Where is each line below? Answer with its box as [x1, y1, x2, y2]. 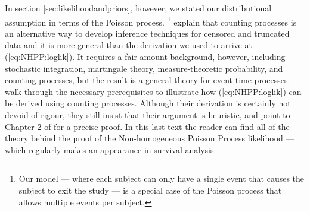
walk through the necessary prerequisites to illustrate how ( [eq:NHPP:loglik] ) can [5, 85, 302, 97]
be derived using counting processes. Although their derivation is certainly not [5, 97, 291, 109]
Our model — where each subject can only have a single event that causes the [18, 172, 305, 185]
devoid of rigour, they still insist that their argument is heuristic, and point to [5, 109, 290, 121]
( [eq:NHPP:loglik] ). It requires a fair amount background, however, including [5, 50, 286, 63]
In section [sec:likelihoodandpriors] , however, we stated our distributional [5, 2, 272, 14]
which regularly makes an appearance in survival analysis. [5, 143, 216, 156]
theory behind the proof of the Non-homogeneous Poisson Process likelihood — [5, 132, 294, 144]
